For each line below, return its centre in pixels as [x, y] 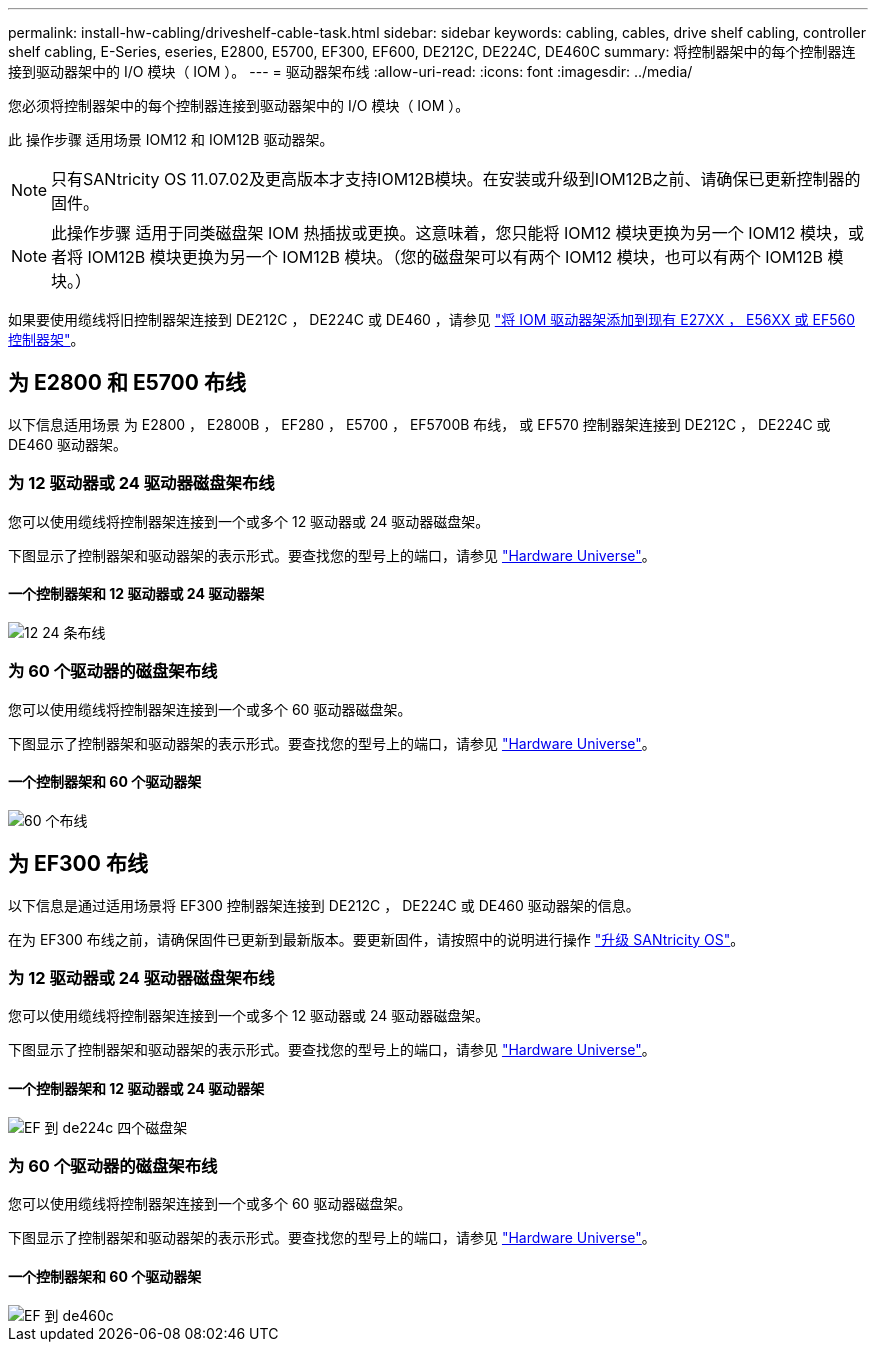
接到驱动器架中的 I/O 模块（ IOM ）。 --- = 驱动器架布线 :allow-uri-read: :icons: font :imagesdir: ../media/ [350, 71]
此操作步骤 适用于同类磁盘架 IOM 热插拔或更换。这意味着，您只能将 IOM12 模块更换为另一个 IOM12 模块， [450, 233]
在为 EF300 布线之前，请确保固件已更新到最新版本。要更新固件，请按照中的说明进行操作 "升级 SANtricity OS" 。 [376, 939]
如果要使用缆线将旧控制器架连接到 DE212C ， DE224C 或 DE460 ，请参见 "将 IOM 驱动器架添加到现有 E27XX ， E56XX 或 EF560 [431, 319]
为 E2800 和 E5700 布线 [127, 383]
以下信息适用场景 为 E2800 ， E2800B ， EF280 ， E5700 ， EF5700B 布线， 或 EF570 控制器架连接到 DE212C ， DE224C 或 [419, 424]
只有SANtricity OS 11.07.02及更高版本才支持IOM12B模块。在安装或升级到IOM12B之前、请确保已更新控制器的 [456, 179]
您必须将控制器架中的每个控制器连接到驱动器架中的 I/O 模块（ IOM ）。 [239, 105]
